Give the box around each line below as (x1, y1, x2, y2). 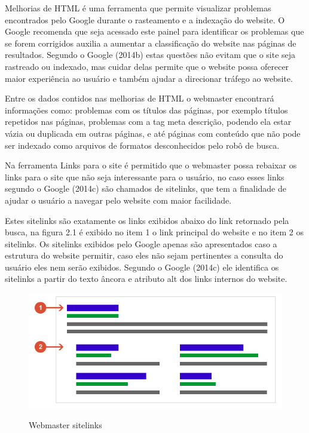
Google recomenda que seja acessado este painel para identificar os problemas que (5, 25, 304, 38)
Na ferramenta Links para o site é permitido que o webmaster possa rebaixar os (5, 159, 297, 171)
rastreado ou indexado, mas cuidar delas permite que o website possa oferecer (5, 60, 289, 72)
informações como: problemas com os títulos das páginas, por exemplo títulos (5, 103, 288, 116)
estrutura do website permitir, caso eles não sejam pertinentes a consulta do (5, 249, 283, 262)
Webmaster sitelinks (29, 418, 102, 431)
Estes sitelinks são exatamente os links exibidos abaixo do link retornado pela (5, 214, 289, 226)
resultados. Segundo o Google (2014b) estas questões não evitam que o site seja (5, 48, 296, 61)
